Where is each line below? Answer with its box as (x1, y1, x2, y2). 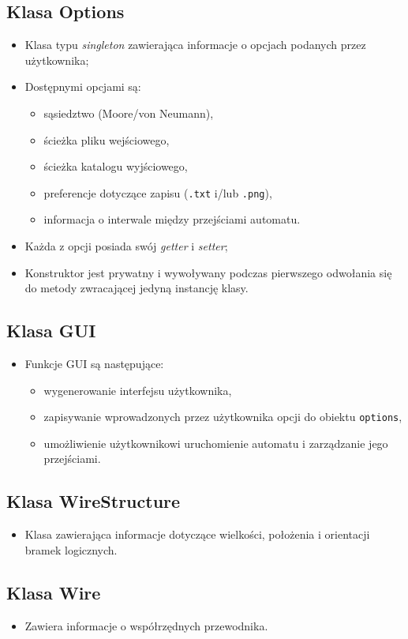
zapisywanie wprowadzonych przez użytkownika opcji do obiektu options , (43, 408, 402, 425)
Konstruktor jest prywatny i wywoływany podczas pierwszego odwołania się (24, 264, 392, 280)
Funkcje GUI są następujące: (24, 355, 164, 371)
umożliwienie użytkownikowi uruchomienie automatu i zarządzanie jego (43, 434, 388, 451)
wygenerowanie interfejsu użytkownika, (43, 382, 232, 398)
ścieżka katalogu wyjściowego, (43, 158, 188, 175)
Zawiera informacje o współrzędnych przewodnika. (24, 617, 268, 633)
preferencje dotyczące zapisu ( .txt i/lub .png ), (43, 184, 272, 201)
